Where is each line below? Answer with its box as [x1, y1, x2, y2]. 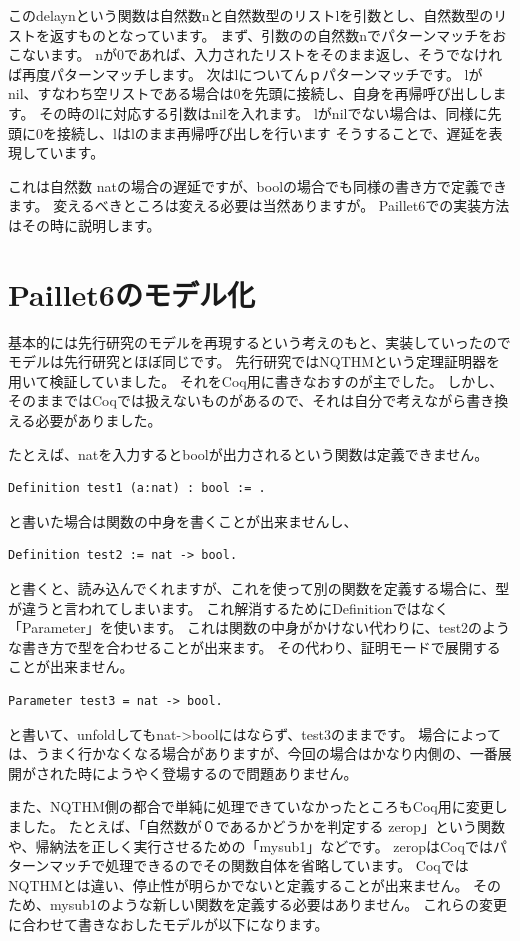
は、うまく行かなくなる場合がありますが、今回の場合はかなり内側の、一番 [8, 743, 498, 764]
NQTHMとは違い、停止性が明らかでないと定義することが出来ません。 [8, 874, 469, 895]
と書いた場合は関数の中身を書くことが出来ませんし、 [8, 510, 358, 531]
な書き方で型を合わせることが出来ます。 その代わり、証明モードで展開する [8, 636, 501, 657]
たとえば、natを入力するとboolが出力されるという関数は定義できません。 [8, 443, 489, 464]
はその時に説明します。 [8, 214, 161, 235]
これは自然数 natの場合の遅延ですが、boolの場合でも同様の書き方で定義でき [8, 175, 508, 196]
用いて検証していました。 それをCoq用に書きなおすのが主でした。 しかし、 [8, 370, 504, 391]
